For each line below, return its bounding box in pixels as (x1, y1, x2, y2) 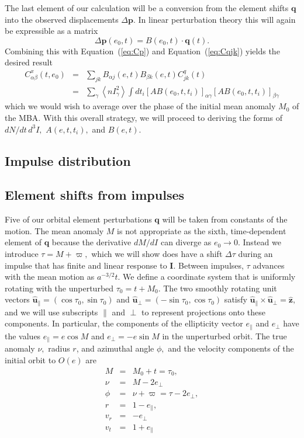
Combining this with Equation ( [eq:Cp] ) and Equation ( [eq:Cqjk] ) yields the (5, 44, 280, 57)
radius (48, 342, 70, 354)
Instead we (243, 236, 281, 248)
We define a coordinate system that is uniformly (123, 270, 296, 283)
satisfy (224, 293, 247, 305)
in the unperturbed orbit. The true (162, 329, 287, 342)
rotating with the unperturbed (5, 281, 114, 294)
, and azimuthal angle (76, 342, 154, 354)
